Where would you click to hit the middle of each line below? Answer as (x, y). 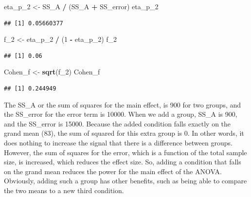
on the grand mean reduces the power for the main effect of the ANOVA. (113, 171)
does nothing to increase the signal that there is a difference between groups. (118, 142)
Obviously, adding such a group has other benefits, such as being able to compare (125, 181)
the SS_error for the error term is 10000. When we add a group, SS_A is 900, (121, 114)
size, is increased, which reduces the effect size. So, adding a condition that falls (123, 162)
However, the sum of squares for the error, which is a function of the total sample (125, 152)
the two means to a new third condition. (64, 190)
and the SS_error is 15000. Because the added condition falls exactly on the (117, 123)
